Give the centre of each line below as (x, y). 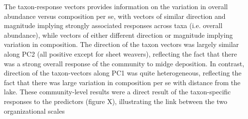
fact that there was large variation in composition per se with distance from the (122, 82)
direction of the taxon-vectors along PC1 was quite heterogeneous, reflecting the (123, 73)
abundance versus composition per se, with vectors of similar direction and (115, 16)
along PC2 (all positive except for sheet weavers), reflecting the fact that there (121, 53)
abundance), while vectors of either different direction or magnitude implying (118, 35)
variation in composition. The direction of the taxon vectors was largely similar (122, 44)
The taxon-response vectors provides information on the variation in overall (116, 6)
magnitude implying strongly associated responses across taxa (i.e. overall (113, 25)
